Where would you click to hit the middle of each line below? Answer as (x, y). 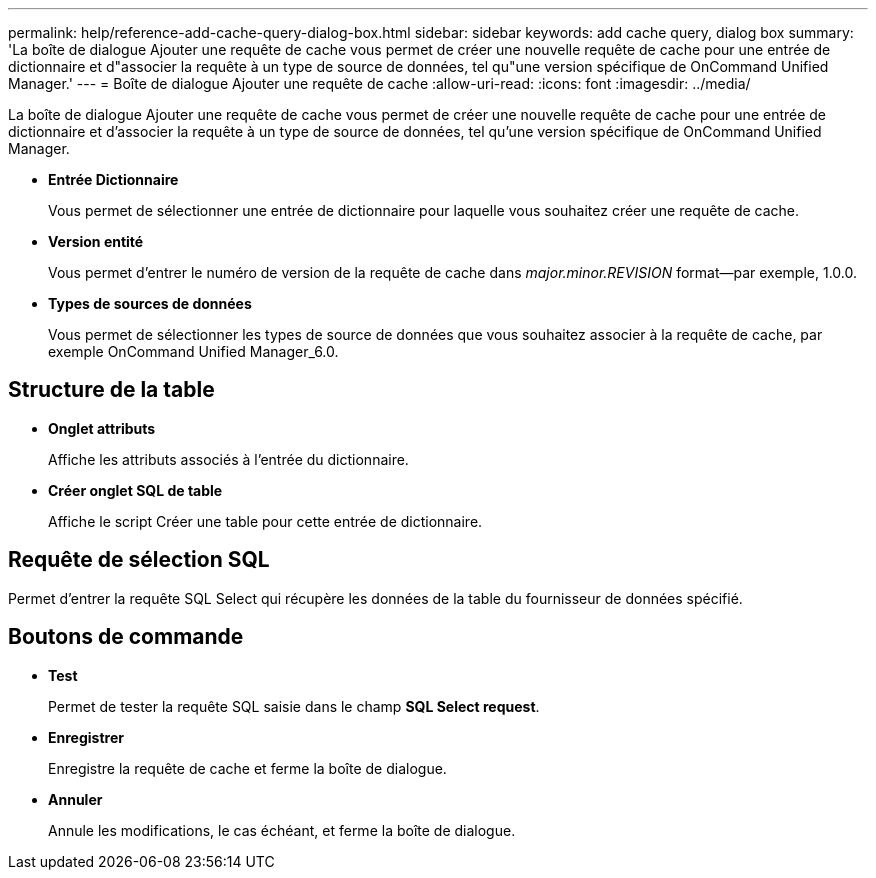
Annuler (75, 799)
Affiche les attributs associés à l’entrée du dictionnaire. (228, 459)
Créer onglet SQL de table (135, 490)
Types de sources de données (150, 303)
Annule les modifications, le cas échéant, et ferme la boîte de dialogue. (282, 830)
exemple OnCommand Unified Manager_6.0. (193, 351)
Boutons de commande (126, 637)
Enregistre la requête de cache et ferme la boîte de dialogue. (247, 768)
